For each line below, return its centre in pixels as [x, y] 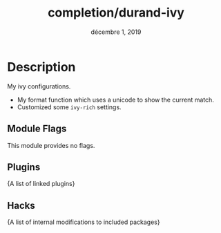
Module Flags [37, 129]
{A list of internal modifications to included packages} [84, 222]
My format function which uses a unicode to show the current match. [115, 100]
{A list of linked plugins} [41, 184]
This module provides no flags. [51, 145]
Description [41, 67]
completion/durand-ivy [116, 13]
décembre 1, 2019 [116, 32]
